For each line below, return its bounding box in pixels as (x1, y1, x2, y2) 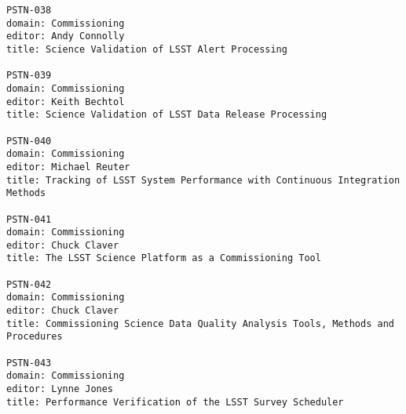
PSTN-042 (6, 278, 52, 290)
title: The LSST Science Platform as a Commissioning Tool (6, 252, 321, 264)
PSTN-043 (6, 357, 52, 369)
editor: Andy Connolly (6, 31, 125, 42)
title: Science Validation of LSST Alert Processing (6, 43, 287, 55)
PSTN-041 (6, 213, 52, 225)
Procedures (6, 331, 63, 343)
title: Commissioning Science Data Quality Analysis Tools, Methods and (6, 318, 394, 329)
